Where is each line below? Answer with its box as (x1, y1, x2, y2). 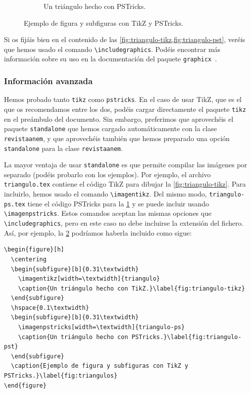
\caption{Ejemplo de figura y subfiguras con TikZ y (11, 362, 189, 370)
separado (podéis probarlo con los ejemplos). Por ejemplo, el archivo (4, 169, 211, 179)
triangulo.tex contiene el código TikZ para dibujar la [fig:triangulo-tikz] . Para (4, 179, 246, 189)
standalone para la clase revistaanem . (4, 143, 123, 153)
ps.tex (4, 200, 25, 208)
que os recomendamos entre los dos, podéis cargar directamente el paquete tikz (4, 103, 246, 114)
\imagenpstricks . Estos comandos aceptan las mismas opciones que (4, 208, 212, 218)
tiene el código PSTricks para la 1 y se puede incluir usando (27, 198, 209, 208)
